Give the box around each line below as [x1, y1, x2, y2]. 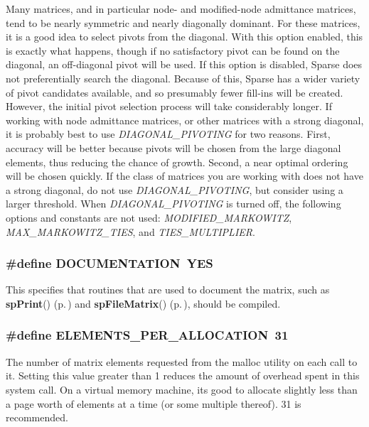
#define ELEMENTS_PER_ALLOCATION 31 [6, 326, 289, 344]
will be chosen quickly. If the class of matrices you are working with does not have [6, 168, 363, 183]
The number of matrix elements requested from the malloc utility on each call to [6, 354, 358, 369]
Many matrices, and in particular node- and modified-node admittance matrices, [6, 1, 356, 16]
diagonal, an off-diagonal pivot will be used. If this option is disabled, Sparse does [6, 57, 363, 72]
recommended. [6, 410, 68, 425]
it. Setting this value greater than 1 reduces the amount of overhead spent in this [6, 368, 360, 383]
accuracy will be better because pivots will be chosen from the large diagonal [6, 140, 341, 155]
